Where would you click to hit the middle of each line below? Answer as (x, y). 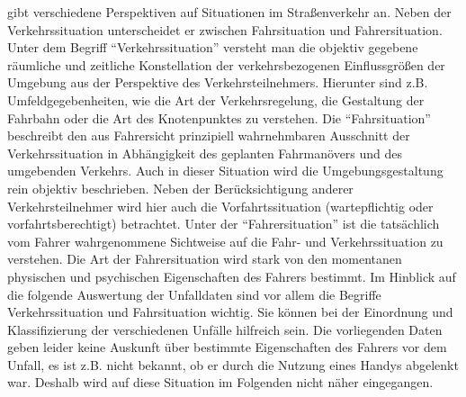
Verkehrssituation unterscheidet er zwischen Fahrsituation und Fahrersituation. (225, 29)
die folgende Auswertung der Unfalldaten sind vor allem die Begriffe (194, 294)
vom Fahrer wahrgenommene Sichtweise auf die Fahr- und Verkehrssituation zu (225, 241)
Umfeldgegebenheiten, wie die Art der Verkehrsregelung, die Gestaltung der (216, 99)
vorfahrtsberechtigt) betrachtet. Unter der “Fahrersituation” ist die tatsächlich (224, 224)
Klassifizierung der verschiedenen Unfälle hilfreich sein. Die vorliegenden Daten (225, 329)
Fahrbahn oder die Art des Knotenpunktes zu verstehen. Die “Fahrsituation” (219, 117)
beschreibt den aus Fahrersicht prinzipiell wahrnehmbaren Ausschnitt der (209, 135)
